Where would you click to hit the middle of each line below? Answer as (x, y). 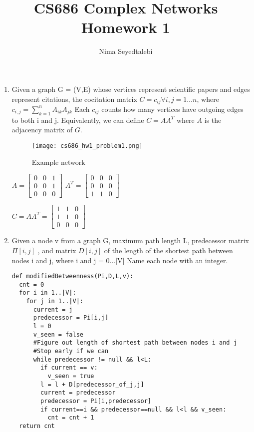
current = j (53, 309)
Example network (58, 162)
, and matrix (57, 250)
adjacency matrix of (42, 130)
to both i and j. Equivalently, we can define (78, 120)
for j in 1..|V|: (55, 301)
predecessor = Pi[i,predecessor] (96, 401)
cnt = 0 (32, 284)
